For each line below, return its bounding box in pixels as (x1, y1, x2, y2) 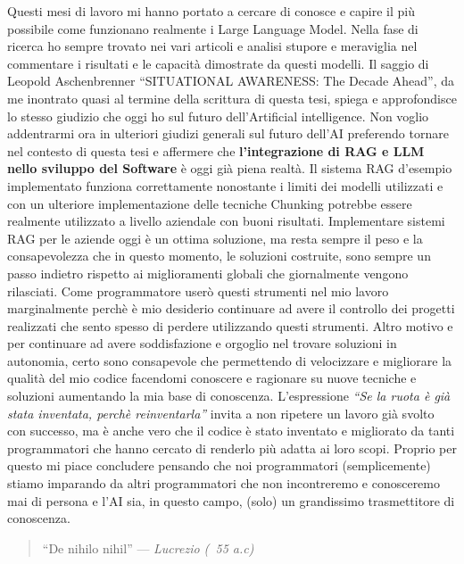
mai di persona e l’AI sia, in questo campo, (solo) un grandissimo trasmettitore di (7, 491, 455, 510)
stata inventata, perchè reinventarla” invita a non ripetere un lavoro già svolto (7, 403, 435, 422)
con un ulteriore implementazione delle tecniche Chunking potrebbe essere (7, 194, 412, 212)
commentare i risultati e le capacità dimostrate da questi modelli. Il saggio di (7, 54, 429, 72)
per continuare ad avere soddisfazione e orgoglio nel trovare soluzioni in (7, 334, 397, 352)
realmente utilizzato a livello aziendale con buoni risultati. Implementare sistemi (7, 211, 445, 230)
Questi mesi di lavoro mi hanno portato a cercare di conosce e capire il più (7, 2, 415, 20)
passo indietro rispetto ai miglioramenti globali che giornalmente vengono (7, 263, 409, 282)
